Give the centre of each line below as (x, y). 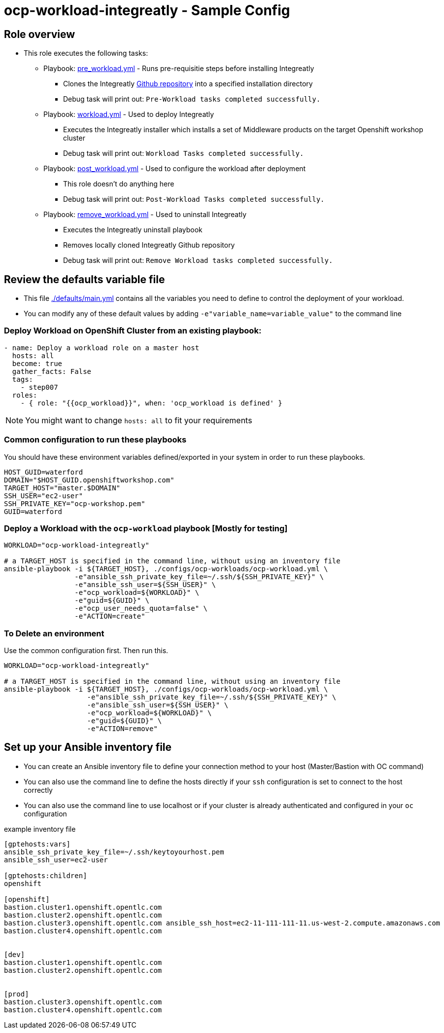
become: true (37, 363)
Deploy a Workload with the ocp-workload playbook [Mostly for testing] (146, 528)
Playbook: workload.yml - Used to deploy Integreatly (129, 114)
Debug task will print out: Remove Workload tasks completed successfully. (198, 260)
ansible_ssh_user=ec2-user (56, 860)
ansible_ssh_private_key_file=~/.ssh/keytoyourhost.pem (114, 852)
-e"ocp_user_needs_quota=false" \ (141, 609)
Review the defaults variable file (85, 279)
